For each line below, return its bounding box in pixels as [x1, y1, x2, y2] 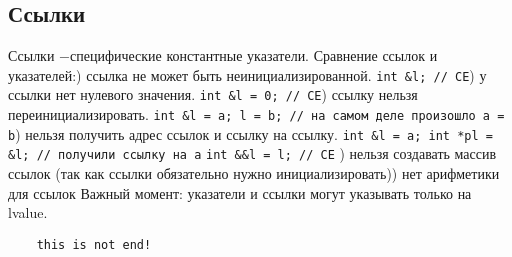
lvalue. [8, 202, 48, 223]
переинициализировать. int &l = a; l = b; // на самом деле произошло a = [8, 104, 505, 125]
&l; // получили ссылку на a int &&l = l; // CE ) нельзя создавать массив [8, 143, 497, 164]
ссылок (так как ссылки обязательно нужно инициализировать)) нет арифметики [8, 163, 500, 184]
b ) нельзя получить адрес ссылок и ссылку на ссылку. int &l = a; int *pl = [8, 123, 493, 144]
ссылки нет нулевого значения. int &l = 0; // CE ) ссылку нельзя [8, 84, 418, 105]
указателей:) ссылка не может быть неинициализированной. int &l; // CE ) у [8, 64, 487, 85]
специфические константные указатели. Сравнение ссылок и [69, 45, 438, 66]
